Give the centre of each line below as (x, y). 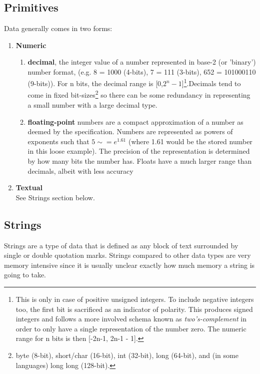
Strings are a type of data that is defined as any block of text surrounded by (121, 245)
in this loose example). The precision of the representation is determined (139, 151)
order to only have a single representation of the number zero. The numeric (131, 328)
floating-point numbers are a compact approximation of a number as (135, 121)
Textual (29, 188)
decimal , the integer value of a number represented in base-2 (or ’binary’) (142, 62)
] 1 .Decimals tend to (211, 83)
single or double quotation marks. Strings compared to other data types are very (127, 255)
